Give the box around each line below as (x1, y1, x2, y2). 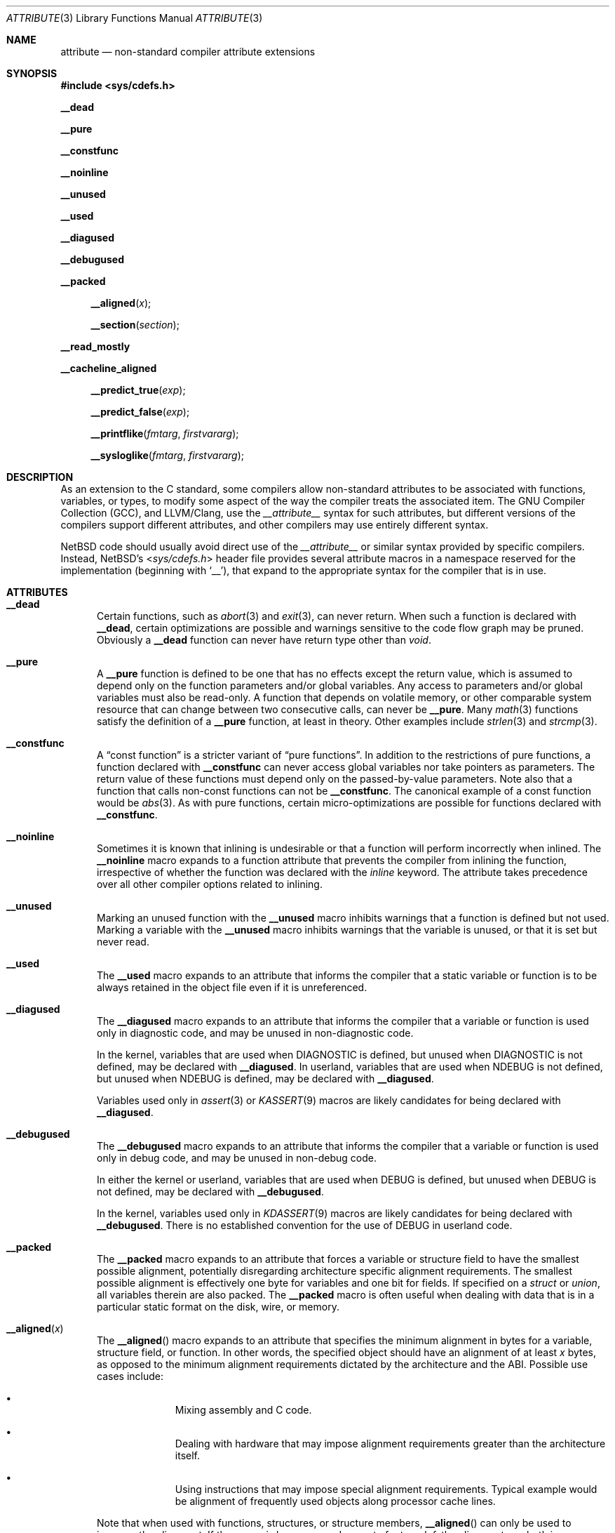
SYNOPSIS (6, 67, 58, 79)
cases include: (97, 1370, 163, 1382)
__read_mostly (60, 340, 130, 352)
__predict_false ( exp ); (90, 406, 190, 418)
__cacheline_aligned (60, 362, 157, 374)
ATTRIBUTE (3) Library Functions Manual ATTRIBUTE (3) (6, 12, 263, 24)
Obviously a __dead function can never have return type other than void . (97, 634, 431, 646)
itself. (175, 1449, 200, 1461)
